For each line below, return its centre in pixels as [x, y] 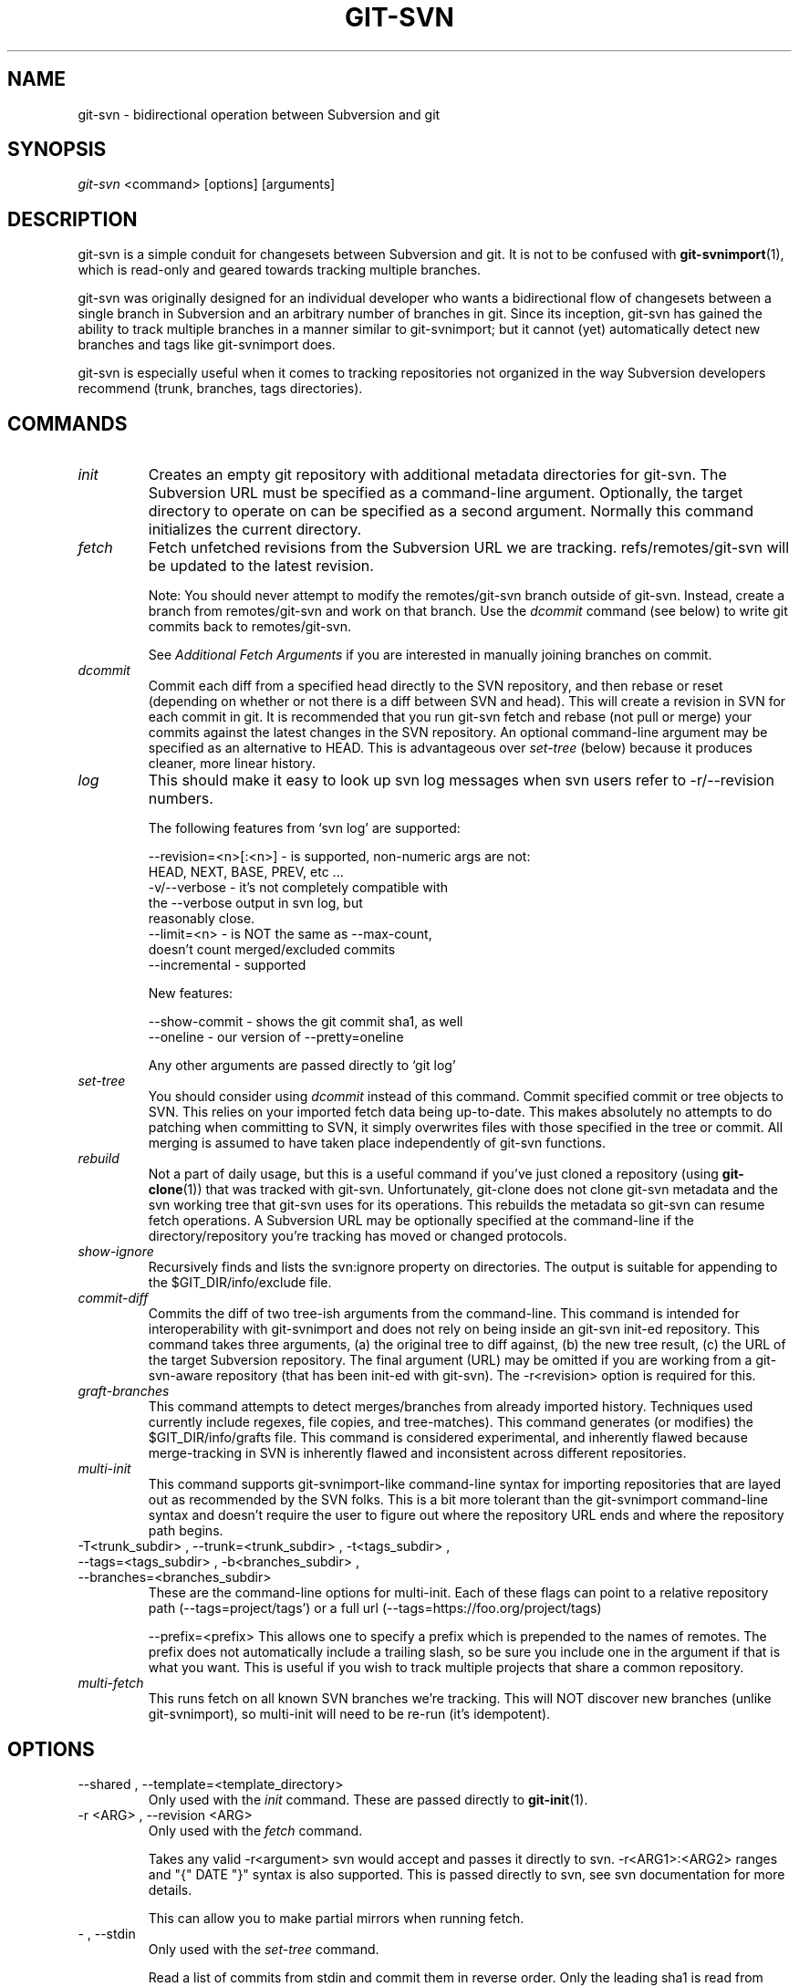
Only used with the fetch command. [255, 1830]
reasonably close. [202, 919]
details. [170, 1889]
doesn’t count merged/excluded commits [272, 950]
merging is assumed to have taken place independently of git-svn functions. [377, 1143]
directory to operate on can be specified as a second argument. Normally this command [451, 511]
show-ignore [116, 1252]
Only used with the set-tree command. [264, 1949]
